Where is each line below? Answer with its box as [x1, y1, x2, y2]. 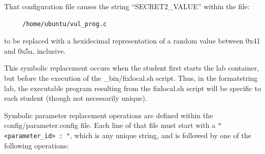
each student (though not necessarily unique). [4, 93, 147, 103]
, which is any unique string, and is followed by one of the [70, 130, 252, 140]
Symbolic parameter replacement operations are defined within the [4, 109, 213, 120]
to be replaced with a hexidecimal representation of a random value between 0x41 [4, 35, 260, 46]
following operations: [4, 140, 69, 150]
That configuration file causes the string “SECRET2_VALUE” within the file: [4, 1, 250, 11]
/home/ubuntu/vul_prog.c [22, 20, 107, 28]
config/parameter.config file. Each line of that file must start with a [4, 120, 216, 130]
